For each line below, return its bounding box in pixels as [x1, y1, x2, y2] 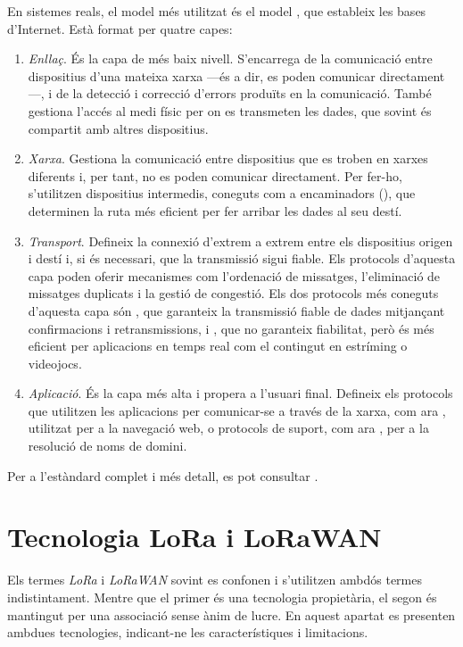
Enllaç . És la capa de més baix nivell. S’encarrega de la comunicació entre [28, 49, 433, 68]
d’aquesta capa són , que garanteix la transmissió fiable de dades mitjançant [28, 301, 445, 319]
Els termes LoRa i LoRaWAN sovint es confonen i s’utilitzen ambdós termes [7, 570, 422, 589]
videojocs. [28, 353, 82, 372]
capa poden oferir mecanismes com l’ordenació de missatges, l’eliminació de [28, 266, 441, 285]
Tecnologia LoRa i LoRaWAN [7, 518, 382, 555]
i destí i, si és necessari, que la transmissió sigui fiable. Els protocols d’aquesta [28, 249, 456, 268]
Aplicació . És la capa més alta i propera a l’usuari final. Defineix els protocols [28, 384, 453, 402]
